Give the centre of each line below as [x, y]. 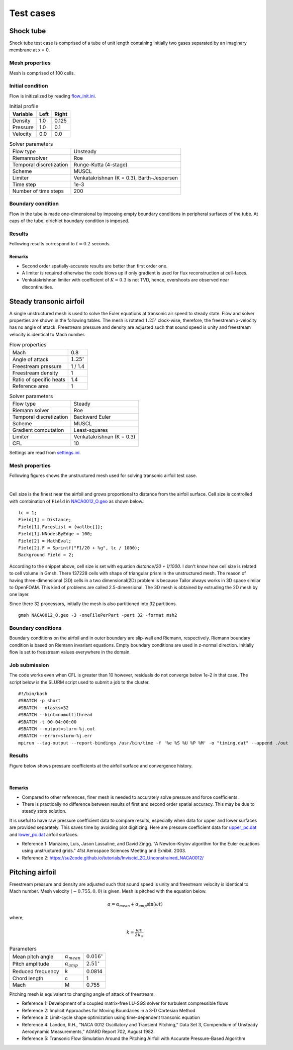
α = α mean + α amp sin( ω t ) [135, 905]
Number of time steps [38, 191]
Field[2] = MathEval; [45, 541]
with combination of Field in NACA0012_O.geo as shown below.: [77, 501]
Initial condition [29, 86]
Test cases [32, 13]
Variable [23, 114]
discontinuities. [38, 287]
